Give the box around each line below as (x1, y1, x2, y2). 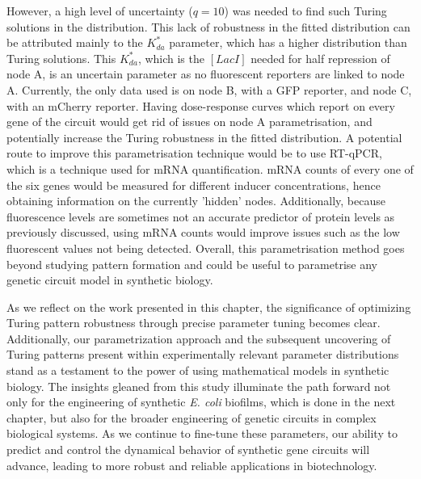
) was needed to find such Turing (224, 2, 387, 19)
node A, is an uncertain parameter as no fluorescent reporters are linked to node (6, 65, 405, 82)
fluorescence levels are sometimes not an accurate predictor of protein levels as (6, 208, 395, 225)
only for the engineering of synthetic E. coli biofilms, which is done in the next (6, 393, 396, 410)
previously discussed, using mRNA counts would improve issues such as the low (6, 224, 400, 241)
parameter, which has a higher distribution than (169, 34, 407, 51)
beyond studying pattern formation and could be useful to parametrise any (6, 255, 377, 272)
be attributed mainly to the (6, 34, 143, 51)
